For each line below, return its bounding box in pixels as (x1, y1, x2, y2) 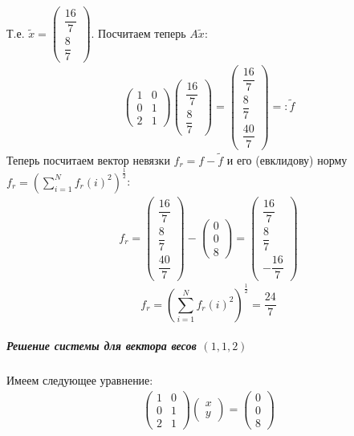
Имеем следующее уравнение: (6, 372, 153, 389)
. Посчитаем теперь (91, 24, 186, 41)
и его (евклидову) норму (226, 151, 348, 168)
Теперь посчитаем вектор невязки (6, 151, 170, 168)
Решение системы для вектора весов (6, 337, 197, 354)
